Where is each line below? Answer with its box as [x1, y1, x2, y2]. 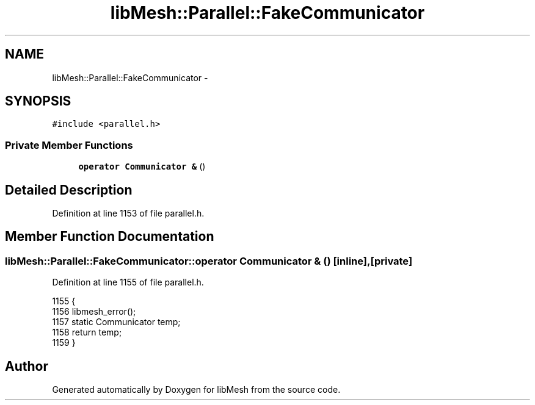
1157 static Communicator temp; [52, 317, 181, 328]
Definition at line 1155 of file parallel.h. [52, 277, 204, 288]
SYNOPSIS [5, 93, 71, 109]
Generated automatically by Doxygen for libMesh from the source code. [52, 384, 341, 395]
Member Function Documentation [5, 229, 214, 245]
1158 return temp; [52, 327, 122, 338]
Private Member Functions [5, 138, 133, 151]
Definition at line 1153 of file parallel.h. [52, 208, 205, 219]
